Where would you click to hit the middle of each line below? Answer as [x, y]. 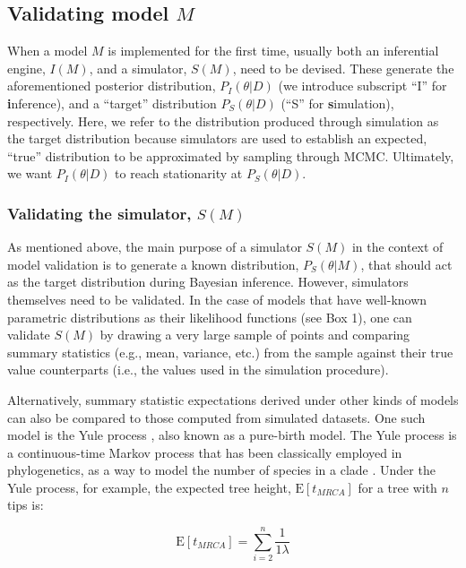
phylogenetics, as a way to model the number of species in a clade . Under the [221, 470]
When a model [47, 51]
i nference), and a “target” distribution [112, 103]
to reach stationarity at [179, 173]
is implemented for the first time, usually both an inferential [273, 51]
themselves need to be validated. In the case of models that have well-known [217, 299]
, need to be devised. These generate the [343, 68]
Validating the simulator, [99, 213]
